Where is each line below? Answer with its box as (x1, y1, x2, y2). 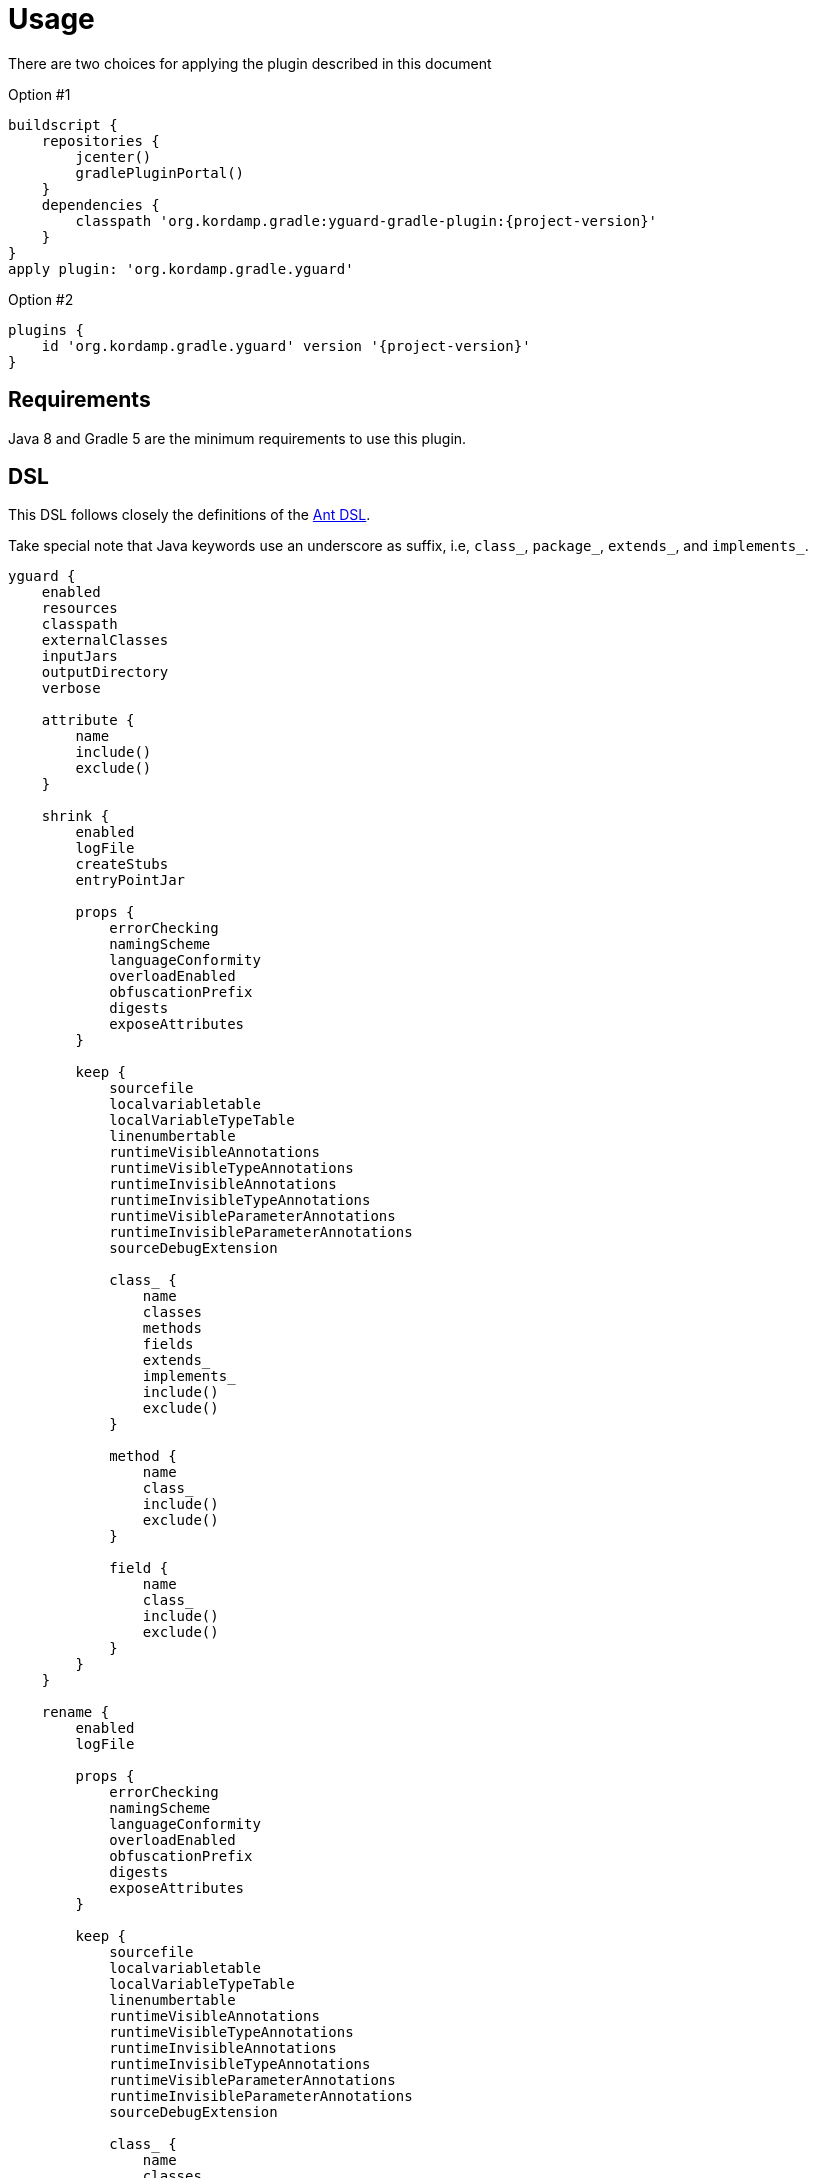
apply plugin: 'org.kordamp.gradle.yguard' (8, 260, 354, 277)
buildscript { (8, 116, 118, 133)
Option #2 (8, 290, 74, 308)
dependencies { (41, 196, 160, 213)
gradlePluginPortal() (75, 164, 245, 181)
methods (142, 1320, 202, 1337)
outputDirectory (41, 664, 169, 681)
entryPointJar (75, 872, 186, 889)
